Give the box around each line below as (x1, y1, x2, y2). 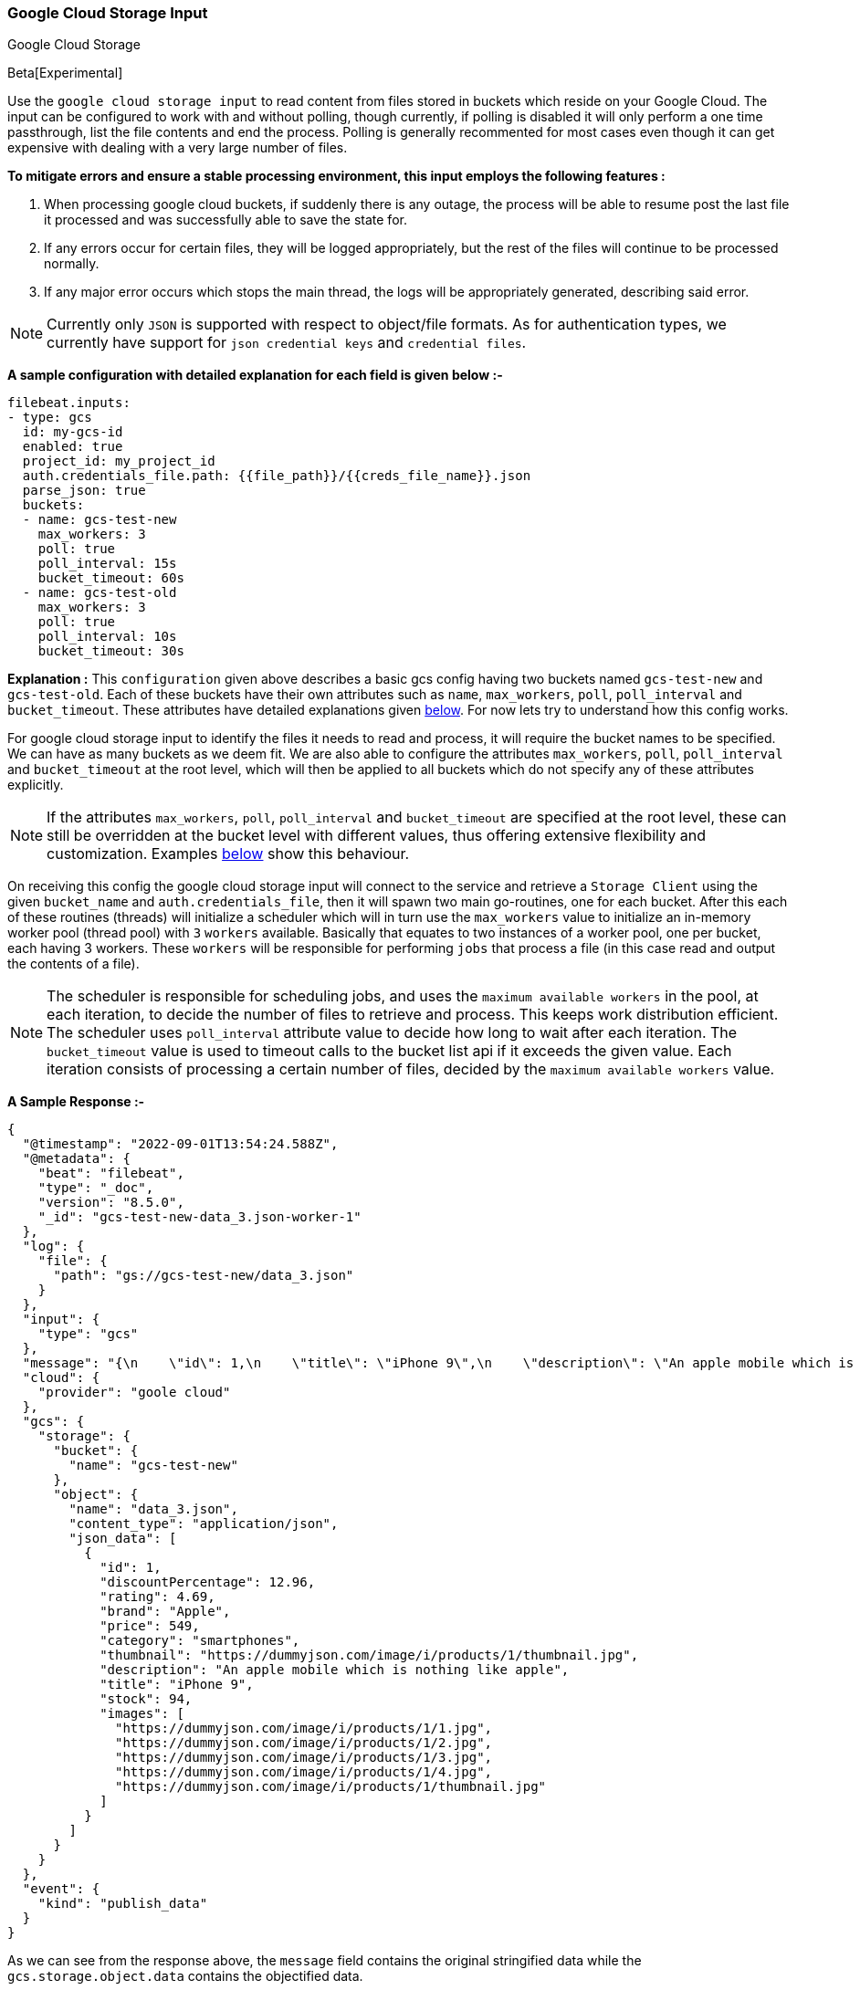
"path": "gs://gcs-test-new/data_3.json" (53, 1268, 354, 1283)
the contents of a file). (7, 956, 140, 972)
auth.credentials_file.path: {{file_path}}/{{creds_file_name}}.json (22, 468, 531, 484)
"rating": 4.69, (100, 1589, 215, 1605)
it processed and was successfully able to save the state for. (44, 212, 407, 228)
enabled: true (22, 439, 123, 455)
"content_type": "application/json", (68, 1516, 339, 1532)
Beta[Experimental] (7, 65, 123, 81)
